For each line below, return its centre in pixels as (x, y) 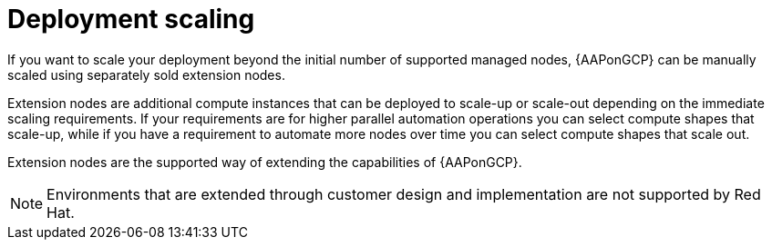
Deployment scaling (131, 19)
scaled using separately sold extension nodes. (146, 74)
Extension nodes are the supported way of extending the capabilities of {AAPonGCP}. (265, 162)
